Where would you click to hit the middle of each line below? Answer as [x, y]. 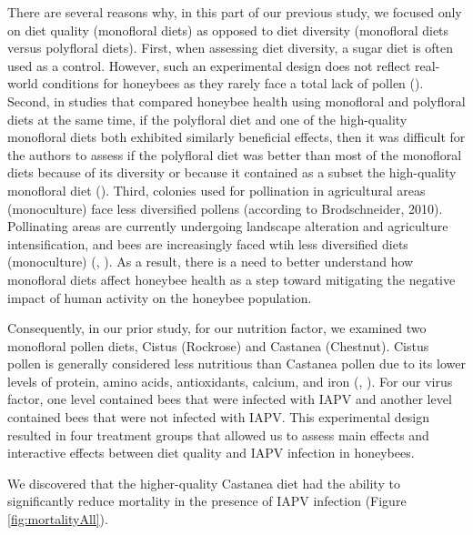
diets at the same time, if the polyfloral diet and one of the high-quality [207, 119]
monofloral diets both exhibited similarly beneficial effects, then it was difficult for [236, 137]
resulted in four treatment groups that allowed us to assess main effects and [218, 434]
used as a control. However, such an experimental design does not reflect [209, 65]
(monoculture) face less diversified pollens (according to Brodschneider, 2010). [225, 208]
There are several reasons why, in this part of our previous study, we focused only [235, 12]
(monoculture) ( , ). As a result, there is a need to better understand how [211, 262]
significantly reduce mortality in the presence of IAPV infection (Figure [207, 501]
